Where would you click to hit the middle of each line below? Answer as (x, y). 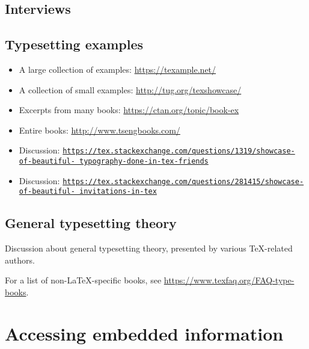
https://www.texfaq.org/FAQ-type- (229, 280)
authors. (20, 260)
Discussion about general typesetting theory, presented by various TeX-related (149, 248)
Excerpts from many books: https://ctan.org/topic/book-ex (129, 110)
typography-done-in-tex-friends (144, 162)
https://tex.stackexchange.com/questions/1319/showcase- (179, 151)
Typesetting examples (74, 44)
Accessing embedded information (144, 333)
